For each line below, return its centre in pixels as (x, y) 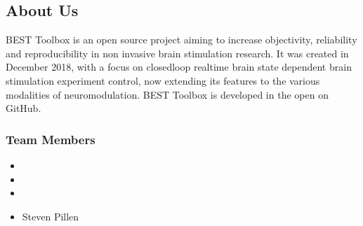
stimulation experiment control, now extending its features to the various (163, 80)
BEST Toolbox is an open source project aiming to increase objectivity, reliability (181, 40)
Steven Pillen (51, 216)
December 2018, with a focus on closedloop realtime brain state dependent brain (179, 67)
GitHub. (24, 108)
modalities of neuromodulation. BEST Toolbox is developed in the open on (167, 94)
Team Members (51, 139)
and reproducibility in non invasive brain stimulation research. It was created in (177, 53)
